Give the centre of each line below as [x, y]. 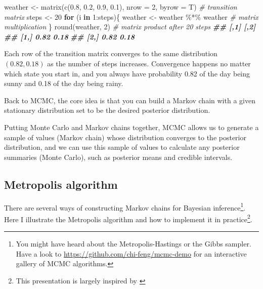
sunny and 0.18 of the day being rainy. [64, 83]
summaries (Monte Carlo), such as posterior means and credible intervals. [118, 157]
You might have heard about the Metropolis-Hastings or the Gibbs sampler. [134, 244]
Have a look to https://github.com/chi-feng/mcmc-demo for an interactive [131, 253]
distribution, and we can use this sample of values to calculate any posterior [122, 147]
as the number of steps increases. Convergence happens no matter [149, 63]
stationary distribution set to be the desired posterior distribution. [107, 110]
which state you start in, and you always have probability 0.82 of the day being [127, 73]
